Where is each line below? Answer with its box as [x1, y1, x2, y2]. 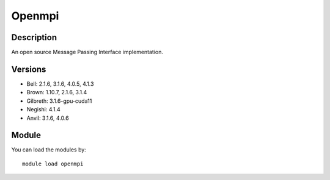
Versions [11, 64, 46, 74]
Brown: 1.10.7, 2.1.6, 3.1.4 [26, 89, 87, 96]
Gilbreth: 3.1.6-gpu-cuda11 [26, 97, 92, 105]
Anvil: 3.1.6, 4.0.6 [26, 114, 70, 122]
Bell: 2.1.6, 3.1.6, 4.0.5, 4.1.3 [26, 80, 94, 88]
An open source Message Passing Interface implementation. [11, 49, 164, 56]
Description [11, 32, 57, 43]
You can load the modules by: [11, 146, 87, 153]
